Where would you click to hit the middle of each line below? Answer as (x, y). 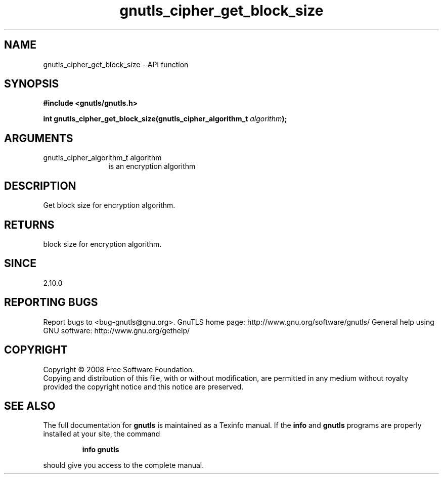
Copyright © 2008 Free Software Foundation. (119, 369)
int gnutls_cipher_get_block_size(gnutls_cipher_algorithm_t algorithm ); (165, 119)
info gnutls (101, 450)
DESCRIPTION (40, 186)
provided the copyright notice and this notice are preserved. (143, 386)
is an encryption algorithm (152, 166)
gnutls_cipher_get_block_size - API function (116, 64)
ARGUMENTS (39, 138)
